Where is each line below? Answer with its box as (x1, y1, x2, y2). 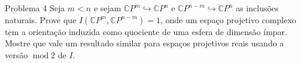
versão (5, 48, 28, 61)
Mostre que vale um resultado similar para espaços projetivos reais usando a (5, 37, 284, 49)
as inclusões (236, 2, 279, 14)
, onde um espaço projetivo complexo (160, 13, 296, 26)
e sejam (93, 2, 121, 14)
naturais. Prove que (5, 13, 77, 26)
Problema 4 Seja (5, 2, 65, 14)
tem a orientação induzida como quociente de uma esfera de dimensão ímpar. (5, 25, 287, 37)
